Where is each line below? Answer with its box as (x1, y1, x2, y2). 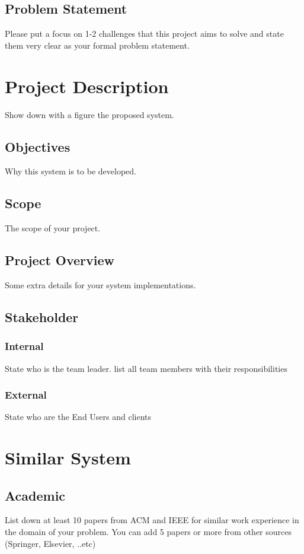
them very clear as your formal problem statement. (5, 39, 190, 51)
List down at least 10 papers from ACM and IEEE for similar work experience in (5, 514, 299, 526)
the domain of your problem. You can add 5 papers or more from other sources (5, 526, 292, 538)
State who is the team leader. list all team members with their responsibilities (5, 362, 287, 374)
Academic (5, 486, 66, 504)
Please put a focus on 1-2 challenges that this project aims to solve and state (5, 27, 284, 40)
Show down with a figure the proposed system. (5, 108, 174, 120)
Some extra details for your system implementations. (5, 278, 196, 291)
